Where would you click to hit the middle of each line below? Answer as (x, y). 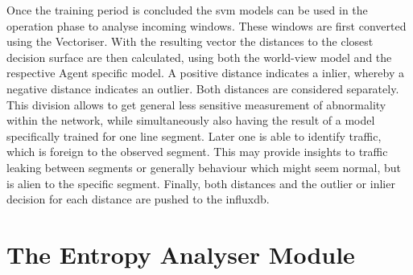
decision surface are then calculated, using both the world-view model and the (199, 57)
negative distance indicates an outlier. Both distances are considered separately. (203, 88)
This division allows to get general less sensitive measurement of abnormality (196, 104)
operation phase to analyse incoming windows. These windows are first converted (206, 25)
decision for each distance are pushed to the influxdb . (138, 199)
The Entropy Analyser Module (181, 254)
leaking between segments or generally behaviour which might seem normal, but (204, 167)
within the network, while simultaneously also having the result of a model (191, 120)
